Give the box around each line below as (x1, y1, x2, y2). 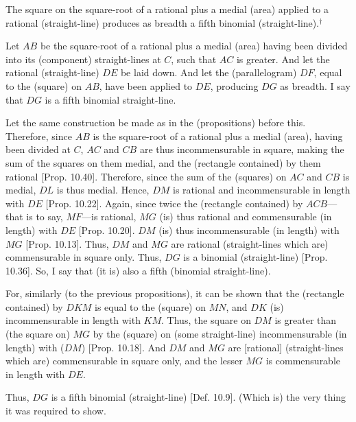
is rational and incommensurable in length (173, 183, 351, 197)
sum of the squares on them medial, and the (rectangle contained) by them (5, 155, 321, 169)
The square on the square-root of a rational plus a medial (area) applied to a (5, 2, 329, 16)
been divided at (5, 142, 71, 156)
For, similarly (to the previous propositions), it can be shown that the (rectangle (5, 286, 344, 301)
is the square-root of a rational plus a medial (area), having (93, 128, 343, 143)
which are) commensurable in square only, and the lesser (5, 353, 243, 368)
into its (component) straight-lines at (5, 51, 161, 66)
